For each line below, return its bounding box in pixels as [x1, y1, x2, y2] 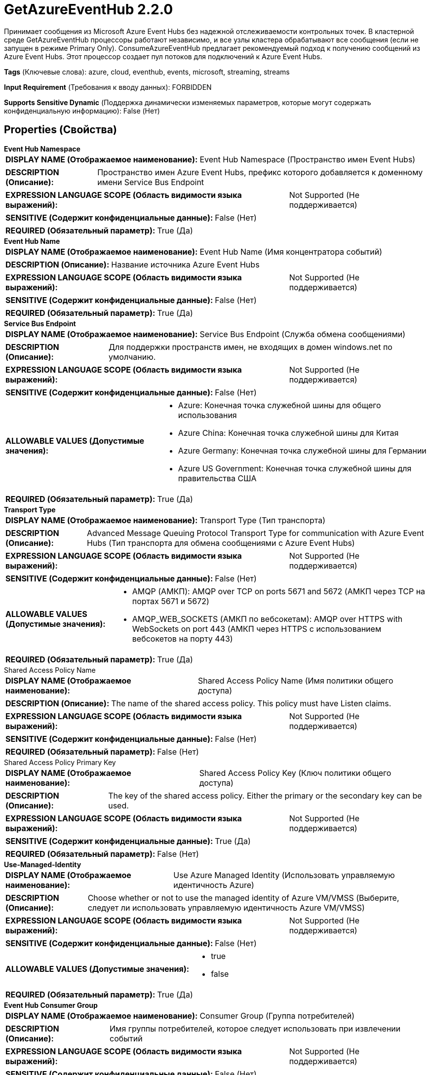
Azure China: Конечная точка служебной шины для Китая [178, 427, 399, 438]
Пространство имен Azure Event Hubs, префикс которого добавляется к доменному [97, 167, 423, 177]
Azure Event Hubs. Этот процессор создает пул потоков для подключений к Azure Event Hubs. [4, 52, 322, 61]
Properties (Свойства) [4, 123, 117, 136]
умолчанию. [108, 351, 156, 362]
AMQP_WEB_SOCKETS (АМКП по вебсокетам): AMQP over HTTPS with [132, 614, 403, 624]
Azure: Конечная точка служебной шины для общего [178, 400, 381, 410]
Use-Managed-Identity [4, 860, 81, 869]
